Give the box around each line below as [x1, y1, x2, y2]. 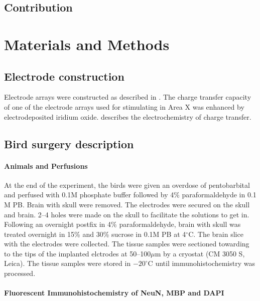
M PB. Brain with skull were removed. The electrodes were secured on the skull [4, 199, 250, 209]
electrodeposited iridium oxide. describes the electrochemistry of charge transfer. [4, 111, 251, 122]
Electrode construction [4, 68, 124, 84]
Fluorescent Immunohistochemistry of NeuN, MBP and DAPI [4, 287, 224, 298]
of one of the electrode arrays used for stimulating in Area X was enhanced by [4, 101, 244, 112]
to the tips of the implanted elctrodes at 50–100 [4, 248, 151, 258]
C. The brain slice [188, 228, 243, 239]
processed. [4, 268, 36, 278]
